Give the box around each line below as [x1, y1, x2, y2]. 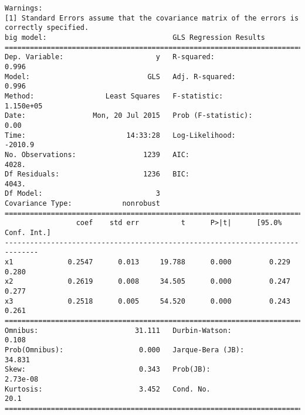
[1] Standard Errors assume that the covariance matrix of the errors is [5, 13, 299, 22]
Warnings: [5, 4, 43, 12]
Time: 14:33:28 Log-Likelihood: [5, 131, 236, 140]
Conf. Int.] [5, 229, 51, 237]
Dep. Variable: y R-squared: [5, 53, 215, 62]
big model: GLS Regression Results [5, 33, 265, 42]
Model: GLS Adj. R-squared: [5, 72, 236, 81]
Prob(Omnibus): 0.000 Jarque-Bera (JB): [5, 345, 245, 354]
